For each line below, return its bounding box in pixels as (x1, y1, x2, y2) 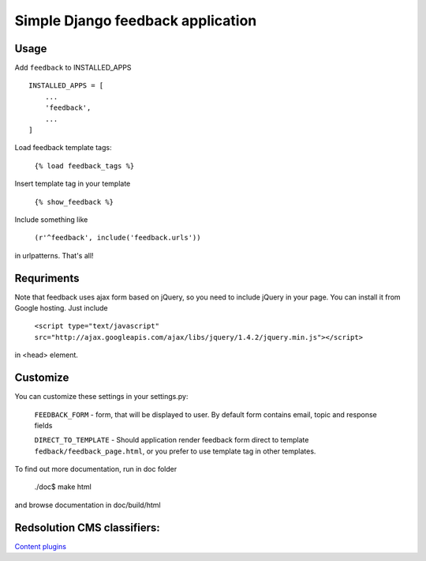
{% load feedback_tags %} (34, 161, 135, 170)
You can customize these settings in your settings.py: (14, 392, 189, 401)
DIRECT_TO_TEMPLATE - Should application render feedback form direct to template (34, 435, 309, 445)
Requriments (14, 271, 80, 284)
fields (34, 420, 53, 430)
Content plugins (14, 541, 67, 551)
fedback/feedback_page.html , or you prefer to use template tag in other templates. (34, 446, 316, 456)
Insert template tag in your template (14, 179, 131, 189)
